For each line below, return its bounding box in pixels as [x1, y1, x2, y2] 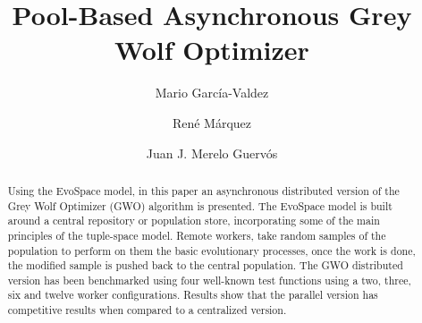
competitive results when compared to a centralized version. [7, 302, 287, 318]
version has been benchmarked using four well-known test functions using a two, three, [7, 272, 411, 287]
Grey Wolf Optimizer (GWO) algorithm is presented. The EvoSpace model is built [7, 198, 392, 213]
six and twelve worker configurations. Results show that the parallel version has [7, 287, 378, 302]
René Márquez [172, 113, 252, 132]
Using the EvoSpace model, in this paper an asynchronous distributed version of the [7, 183, 400, 198]
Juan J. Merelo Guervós [146, 143, 278, 162]
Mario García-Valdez [155, 83, 269, 102]
